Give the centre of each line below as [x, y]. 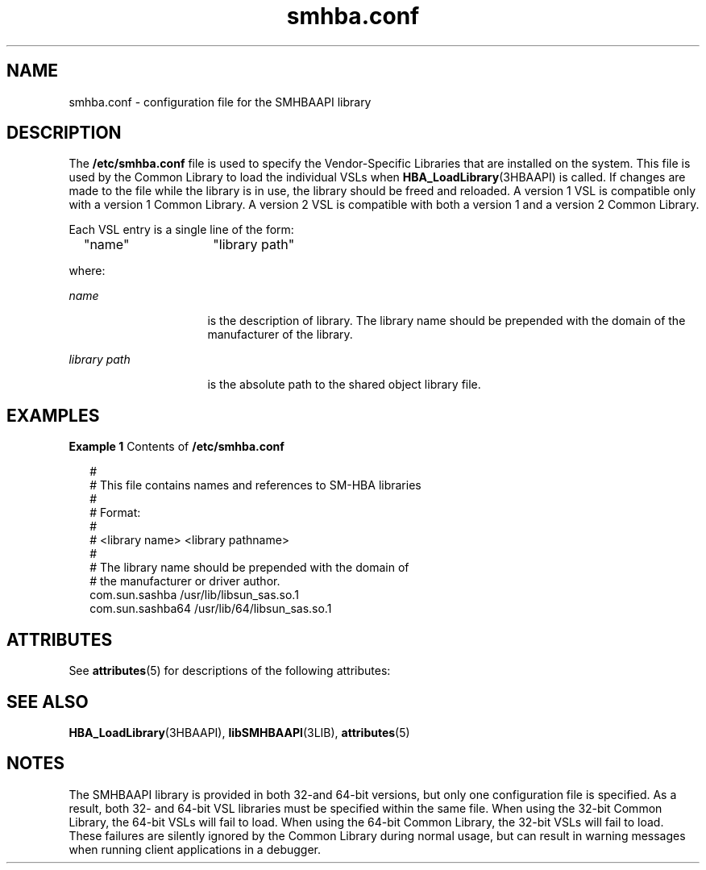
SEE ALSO [48, 701]
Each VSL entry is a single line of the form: [181, 230]
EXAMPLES [53, 415]
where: [87, 271]
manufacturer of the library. [280, 335]
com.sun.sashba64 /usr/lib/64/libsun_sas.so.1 [211, 609]
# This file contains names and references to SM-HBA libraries [255, 485]
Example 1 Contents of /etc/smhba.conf [176, 447]
